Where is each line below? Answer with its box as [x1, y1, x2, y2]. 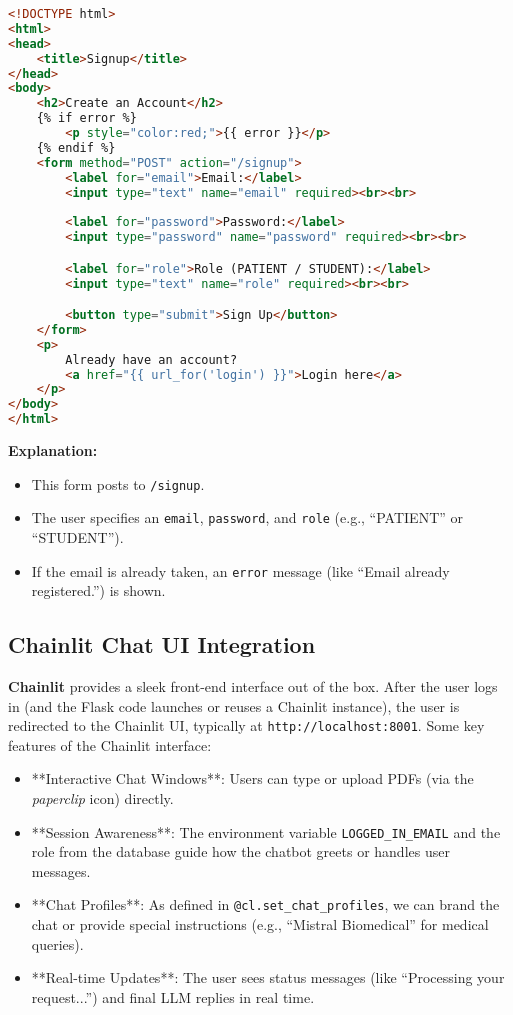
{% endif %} [36, 140, 116, 155]
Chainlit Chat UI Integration [8, 629, 316, 660]
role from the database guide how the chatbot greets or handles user [31, 841, 450, 862]
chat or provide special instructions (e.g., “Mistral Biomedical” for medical [31, 914, 489, 935]
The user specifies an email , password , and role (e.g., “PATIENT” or [31, 507, 463, 528]
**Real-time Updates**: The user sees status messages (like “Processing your [31, 967, 505, 988]
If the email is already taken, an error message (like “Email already [31, 560, 450, 581]
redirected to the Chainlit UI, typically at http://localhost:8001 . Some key [8, 715, 485, 736]
